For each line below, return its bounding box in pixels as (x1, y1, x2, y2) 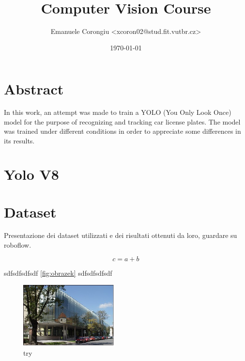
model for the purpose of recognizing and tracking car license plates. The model (4, 116, 241, 126)
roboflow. (4, 239, 31, 250)
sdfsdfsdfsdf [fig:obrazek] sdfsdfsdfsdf (4, 268, 112, 278)
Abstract (4, 79, 64, 99)
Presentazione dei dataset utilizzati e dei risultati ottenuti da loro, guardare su (4, 230, 237, 240)
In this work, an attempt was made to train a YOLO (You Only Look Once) (4, 107, 231, 117)
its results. (4, 136, 35, 146)
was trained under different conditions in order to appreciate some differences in (4, 126, 241, 136)
